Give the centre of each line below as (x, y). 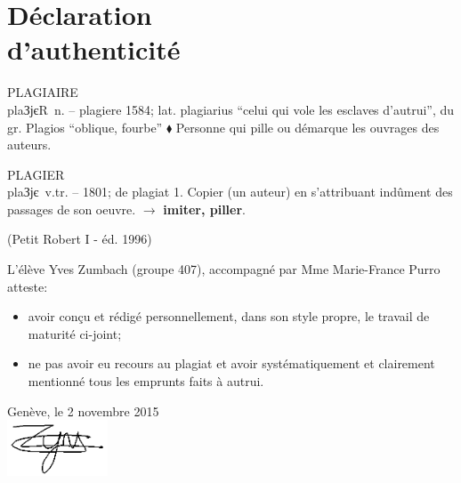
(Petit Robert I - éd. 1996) (80, 239)
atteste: (28, 286)
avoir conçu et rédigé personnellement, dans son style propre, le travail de (229, 316)
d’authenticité (94, 49)
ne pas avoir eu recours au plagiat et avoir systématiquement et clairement (231, 363)
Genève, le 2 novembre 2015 (83, 411)
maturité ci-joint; (75, 333)
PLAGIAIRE (43, 92)
